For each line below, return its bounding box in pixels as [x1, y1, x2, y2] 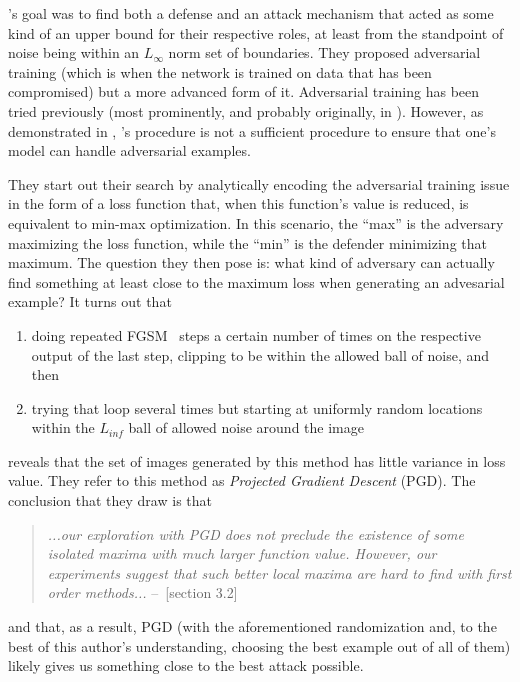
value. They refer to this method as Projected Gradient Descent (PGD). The [8, 470, 476, 491]
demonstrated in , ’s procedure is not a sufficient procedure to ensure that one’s [8, 120, 496, 141]
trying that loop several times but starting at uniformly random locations [31, 397, 483, 418]
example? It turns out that [8, 291, 172, 312]
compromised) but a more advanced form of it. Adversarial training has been [8, 81, 480, 102]
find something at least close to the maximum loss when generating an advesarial [8, 271, 505, 292]
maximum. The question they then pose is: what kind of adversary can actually [8, 252, 495, 273]
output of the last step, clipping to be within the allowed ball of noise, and [31, 344, 490, 365]
